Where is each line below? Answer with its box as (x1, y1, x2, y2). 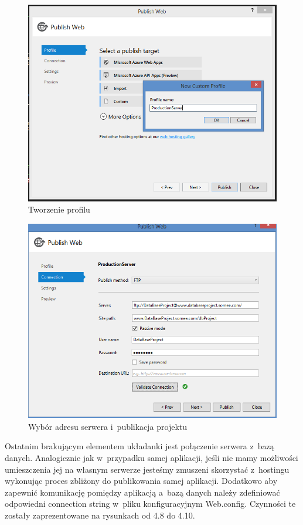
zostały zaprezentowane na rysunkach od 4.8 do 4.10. (5, 509, 195, 521)
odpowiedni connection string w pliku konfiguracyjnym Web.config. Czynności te (5, 497, 296, 510)
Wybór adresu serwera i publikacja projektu (28, 420, 188, 432)
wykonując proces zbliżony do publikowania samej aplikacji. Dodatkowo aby (5, 474, 278, 487)
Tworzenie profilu (28, 203, 90, 216)
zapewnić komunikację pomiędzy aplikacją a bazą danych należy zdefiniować (5, 486, 280, 498)
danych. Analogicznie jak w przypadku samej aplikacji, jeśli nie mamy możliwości (5, 452, 298, 464)
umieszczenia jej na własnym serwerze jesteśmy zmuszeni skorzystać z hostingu (5, 463, 290, 475)
